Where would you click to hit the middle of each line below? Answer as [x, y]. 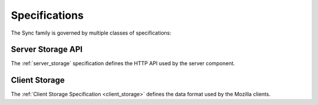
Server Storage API [47, 50]
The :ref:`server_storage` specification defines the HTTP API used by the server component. [123, 63]
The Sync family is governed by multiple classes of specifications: [91, 33]
